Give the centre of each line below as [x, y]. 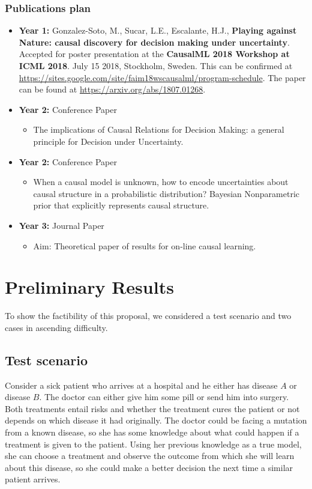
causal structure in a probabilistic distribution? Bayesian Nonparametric [166, 193]
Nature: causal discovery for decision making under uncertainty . [154, 42]
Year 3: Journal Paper [61, 225]
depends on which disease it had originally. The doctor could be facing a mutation [156, 420]
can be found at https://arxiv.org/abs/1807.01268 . [112, 89]
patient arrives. [33, 479]
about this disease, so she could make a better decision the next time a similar [149, 467]
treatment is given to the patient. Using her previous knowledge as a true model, [153, 444]
